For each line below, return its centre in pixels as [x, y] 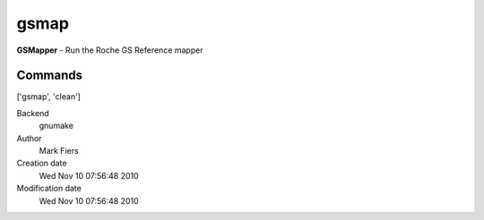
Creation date [42, 163]
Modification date [49, 189]
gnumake [56, 126]
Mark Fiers [59, 151]
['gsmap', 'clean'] [48, 97]
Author [29, 138]
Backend [33, 113]
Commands [50, 76]
